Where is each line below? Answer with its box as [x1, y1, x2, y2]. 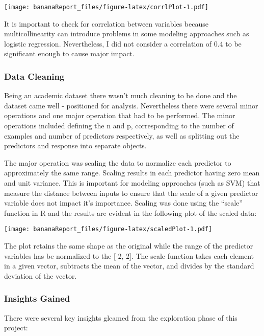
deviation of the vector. [4, 270, 77, 281]
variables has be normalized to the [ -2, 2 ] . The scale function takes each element [4, 250, 254, 261]
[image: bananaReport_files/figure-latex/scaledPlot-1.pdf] [4, 226, 213, 233]
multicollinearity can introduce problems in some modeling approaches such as [4, 28, 249, 39]
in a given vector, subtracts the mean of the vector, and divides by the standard [4, 260, 254, 271]
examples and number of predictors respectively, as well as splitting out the [4, 130, 240, 141]
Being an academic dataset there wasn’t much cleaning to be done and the [4, 90, 237, 101]
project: [4, 322, 28, 333]
